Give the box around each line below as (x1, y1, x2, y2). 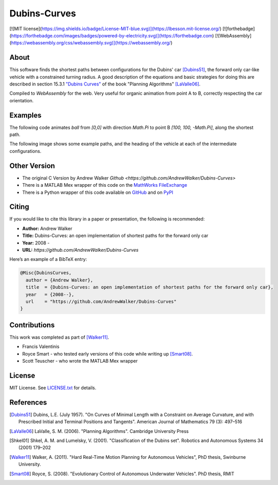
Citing (9, 203, 29, 211)
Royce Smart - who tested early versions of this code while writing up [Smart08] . (22, 350, 193, 357)
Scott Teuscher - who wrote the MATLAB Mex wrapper (22, 358, 138, 364)
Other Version (9, 161, 55, 170)
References (9, 398, 47, 407)
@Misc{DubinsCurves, (20, 270, 72, 276)
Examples (9, 111, 42, 120)
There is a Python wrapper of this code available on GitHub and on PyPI (22, 189, 173, 195)
